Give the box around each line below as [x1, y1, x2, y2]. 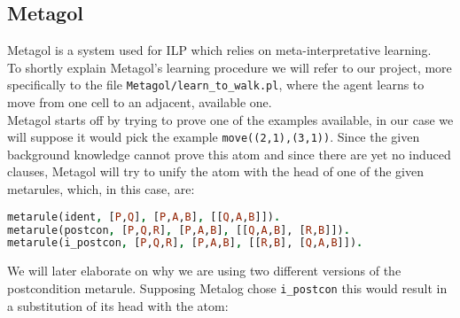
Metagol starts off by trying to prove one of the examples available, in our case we [7, 110, 454, 128]
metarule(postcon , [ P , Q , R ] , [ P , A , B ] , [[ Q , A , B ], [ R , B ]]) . [7, 223, 350, 237]
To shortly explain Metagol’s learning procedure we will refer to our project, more [7, 58, 452, 76]
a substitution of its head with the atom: [7, 296, 229, 314]
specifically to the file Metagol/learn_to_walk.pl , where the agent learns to [7, 75, 425, 94]
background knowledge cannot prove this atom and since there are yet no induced [7, 144, 451, 163]
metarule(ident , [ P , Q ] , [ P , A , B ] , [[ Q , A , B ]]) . [7, 210, 281, 223]
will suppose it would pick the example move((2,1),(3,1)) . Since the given [7, 128, 420, 146]
